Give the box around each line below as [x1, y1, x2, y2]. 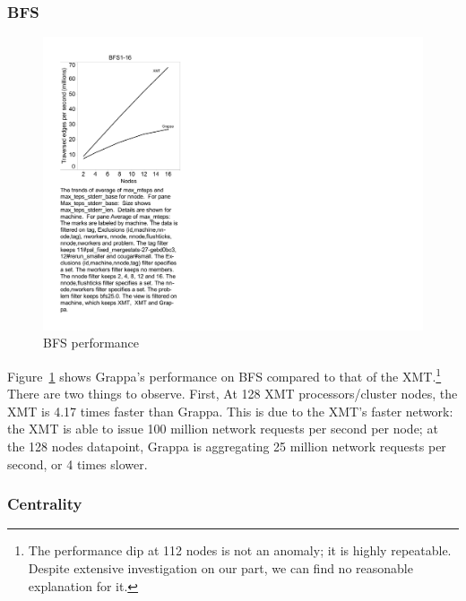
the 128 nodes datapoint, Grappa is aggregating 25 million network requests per [7, 436, 446, 455]
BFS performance [43, 333, 140, 352]
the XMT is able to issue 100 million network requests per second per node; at [7, 419, 438, 438]
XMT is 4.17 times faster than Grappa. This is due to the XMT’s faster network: [7, 401, 453, 420]
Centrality [7, 493, 82, 515]
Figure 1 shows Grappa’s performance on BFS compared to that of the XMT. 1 [7, 364, 442, 385]
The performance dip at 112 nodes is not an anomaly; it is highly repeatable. [28, 541, 452, 560]
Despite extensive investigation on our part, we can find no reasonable [28, 558, 413, 577]
